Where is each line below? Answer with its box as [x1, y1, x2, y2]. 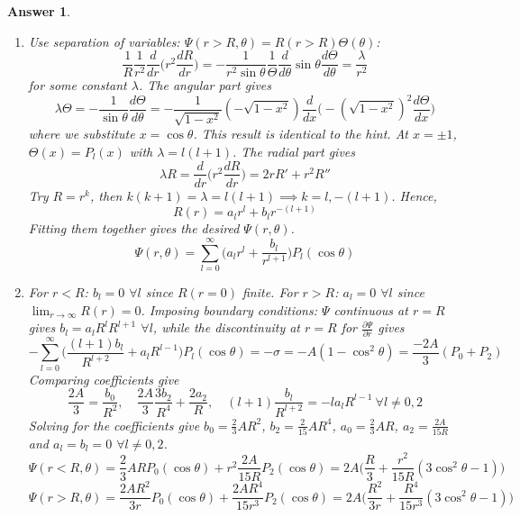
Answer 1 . [7, 2, 70, 20]
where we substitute [28, 124, 135, 143]
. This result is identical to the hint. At [193, 124, 408, 143]
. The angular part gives [138, 76, 272, 95]
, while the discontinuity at [152, 318, 300, 337]
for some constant [28, 76, 127, 95]
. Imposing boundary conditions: [141, 300, 317, 319]
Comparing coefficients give [28, 369, 179, 388]
